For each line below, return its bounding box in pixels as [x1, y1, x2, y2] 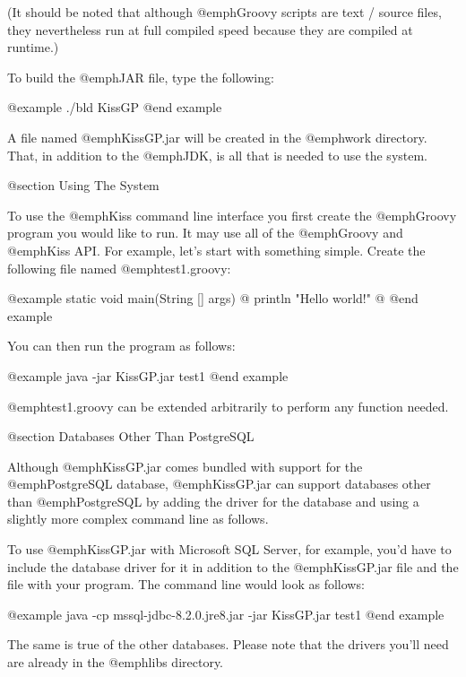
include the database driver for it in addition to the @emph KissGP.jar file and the [7, 557, 459, 576]
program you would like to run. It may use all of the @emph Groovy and [7, 223, 403, 242]
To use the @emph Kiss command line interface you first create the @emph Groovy [7, 205, 457, 224]
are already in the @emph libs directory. [7, 653, 224, 672]
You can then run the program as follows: [7, 336, 236, 355]
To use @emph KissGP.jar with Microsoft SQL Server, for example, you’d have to [7, 540, 452, 559]
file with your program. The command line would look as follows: [7, 575, 365, 594]
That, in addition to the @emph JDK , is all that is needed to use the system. [7, 145, 428, 164]
